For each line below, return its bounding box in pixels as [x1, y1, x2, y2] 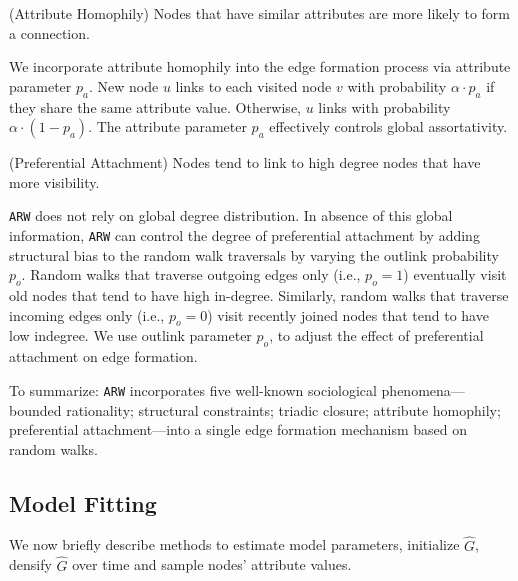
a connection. [9, 22, 90, 43]
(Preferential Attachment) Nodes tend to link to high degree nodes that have [9, 152, 481, 173]
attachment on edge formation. [9, 346, 198, 367]
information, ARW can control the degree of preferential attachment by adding [9, 225, 480, 246]
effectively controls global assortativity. [269, 116, 508, 137]
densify [9, 554, 52, 575]
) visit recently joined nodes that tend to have [207, 304, 489, 325]
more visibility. [9, 171, 100, 192]
